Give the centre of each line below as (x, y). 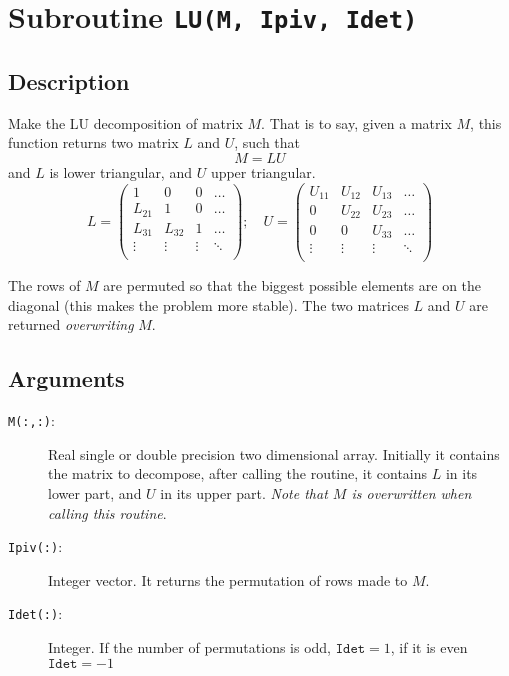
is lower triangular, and (120, 171)
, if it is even (429, 647)
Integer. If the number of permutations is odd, (190, 647)
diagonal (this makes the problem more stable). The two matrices (208, 304)
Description (69, 80)
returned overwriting (71, 324)
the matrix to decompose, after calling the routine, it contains (238, 473)
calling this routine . (107, 512)
